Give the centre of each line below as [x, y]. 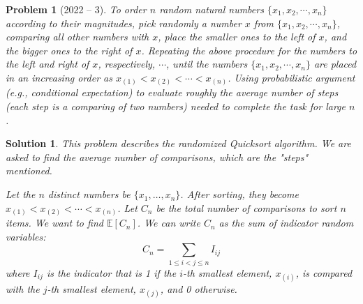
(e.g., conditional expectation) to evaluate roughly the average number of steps [172, 92]
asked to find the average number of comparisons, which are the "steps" [157, 157]
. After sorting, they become [239, 194]
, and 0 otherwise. [199, 288]
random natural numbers [212, 9]
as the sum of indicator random [286, 223]
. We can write [169, 223]
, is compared [324, 272]
